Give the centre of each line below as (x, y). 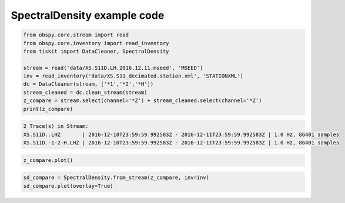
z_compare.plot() (48, 160)
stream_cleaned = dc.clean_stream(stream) (85, 92)
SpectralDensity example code (88, 15)
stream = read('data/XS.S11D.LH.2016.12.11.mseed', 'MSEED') (113, 68)
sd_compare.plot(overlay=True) (68, 186)
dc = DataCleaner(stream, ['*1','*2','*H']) (88, 84)
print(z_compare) (48, 109)
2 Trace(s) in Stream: (56, 126)
